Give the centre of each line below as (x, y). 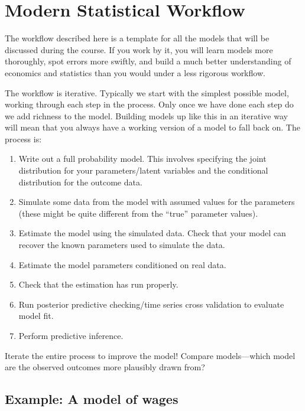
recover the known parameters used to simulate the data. (122, 245)
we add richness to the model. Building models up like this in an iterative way (146, 115)
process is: (23, 138)
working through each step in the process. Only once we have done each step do (149, 104)
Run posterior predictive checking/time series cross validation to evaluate (151, 304)
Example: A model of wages (92, 399)
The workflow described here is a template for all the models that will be (137, 38)
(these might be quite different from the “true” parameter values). (138, 213)
